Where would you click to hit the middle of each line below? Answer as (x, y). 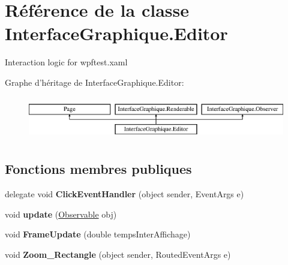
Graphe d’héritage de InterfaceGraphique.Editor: (94, 82)
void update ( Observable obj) (61, 214)
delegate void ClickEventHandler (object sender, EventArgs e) (124, 193)
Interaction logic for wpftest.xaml (66, 62)
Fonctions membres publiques (98, 169)
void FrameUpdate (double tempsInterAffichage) (98, 234)
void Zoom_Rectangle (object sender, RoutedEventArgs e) (118, 254)
